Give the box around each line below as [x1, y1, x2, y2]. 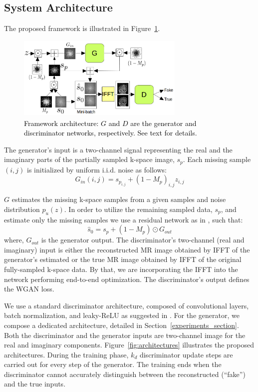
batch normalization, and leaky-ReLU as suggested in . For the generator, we [4, 310, 240, 320]
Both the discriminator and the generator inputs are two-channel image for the [4, 329, 246, 340]
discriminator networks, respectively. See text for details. [24, 127, 197, 138]
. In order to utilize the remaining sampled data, [64, 203, 213, 214]
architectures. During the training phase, [4, 349, 129, 359]
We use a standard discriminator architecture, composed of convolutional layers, [4, 300, 249, 310]
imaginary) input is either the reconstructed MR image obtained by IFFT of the [4, 244, 250, 254]
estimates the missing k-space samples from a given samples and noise [11, 194, 226, 204]
